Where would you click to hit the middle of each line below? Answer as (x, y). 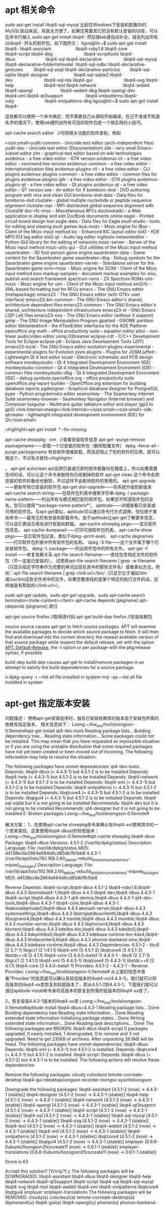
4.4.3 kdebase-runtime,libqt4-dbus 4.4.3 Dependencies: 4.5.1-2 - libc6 (88, 945)
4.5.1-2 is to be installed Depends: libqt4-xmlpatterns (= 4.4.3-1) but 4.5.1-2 (81, 787)
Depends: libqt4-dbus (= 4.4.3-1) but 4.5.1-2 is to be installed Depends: (77, 772)
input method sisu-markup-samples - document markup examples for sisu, (81, 273)
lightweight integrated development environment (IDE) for (86, 414)
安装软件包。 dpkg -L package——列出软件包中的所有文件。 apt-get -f (77, 548)
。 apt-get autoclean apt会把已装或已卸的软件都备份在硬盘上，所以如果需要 (82, 468)
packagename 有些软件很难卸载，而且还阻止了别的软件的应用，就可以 (89, 452)
